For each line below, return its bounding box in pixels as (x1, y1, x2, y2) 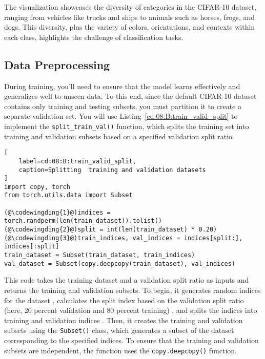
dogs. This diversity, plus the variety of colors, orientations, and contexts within (4, 22, 255, 32)
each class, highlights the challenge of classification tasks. (4, 31, 184, 42)
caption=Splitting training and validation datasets (18, 166, 206, 174)
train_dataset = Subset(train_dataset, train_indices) (4, 251, 195, 259)
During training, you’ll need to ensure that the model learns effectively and (4, 80, 240, 91)
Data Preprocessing (4, 56, 110, 72)
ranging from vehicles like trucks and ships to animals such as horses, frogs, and (4, 11, 255, 22)
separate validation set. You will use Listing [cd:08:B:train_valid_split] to (4, 111, 238, 121)
